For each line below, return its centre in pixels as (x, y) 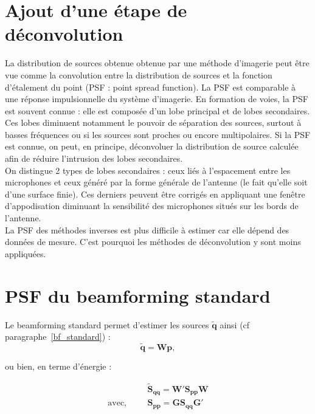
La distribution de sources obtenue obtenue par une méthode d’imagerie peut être (157, 63)
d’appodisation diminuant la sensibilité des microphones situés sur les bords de (152, 206)
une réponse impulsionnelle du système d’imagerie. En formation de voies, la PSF (157, 99)
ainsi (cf (235, 324)
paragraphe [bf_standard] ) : (58, 336)
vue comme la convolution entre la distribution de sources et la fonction (139, 74)
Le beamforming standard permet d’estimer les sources (107, 324)
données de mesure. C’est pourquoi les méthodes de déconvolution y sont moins (153, 242)
